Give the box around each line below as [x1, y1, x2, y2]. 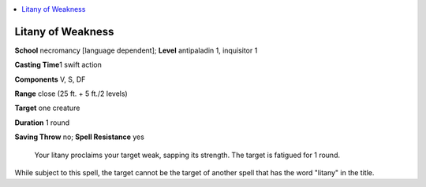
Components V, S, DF [14, 75, 86, 84]
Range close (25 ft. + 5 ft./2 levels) [14, 89, 128, 98]
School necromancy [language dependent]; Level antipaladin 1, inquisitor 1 [14, 46, 258, 55]
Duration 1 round [14, 118, 70, 127]
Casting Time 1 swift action [14, 60, 102, 70]
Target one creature [14, 103, 80, 113]
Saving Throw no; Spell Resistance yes [14, 132, 145, 141]
